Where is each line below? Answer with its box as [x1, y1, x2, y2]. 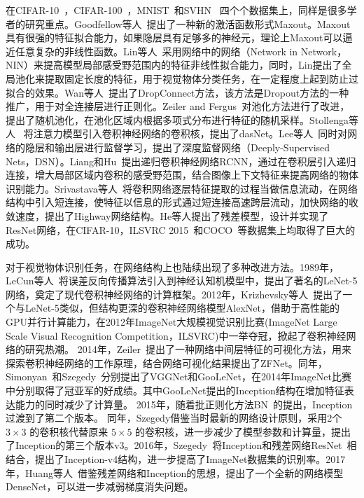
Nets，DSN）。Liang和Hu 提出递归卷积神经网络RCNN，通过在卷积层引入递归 [6, 153, 356, 168]
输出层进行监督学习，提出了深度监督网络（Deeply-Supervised [54, 139, 330, 154]
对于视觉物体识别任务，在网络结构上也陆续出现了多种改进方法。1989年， [6, 259, 339, 274]
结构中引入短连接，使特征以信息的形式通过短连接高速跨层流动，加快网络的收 [6, 195, 358, 209]
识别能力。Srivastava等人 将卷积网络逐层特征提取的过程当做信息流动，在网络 [6, 181, 358, 195]
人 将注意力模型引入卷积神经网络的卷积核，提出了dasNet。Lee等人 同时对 [6, 126, 348, 141]
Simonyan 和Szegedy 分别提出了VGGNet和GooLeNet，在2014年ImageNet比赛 [6, 369, 351, 384]
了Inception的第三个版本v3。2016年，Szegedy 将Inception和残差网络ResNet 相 [6, 438, 357, 452]
